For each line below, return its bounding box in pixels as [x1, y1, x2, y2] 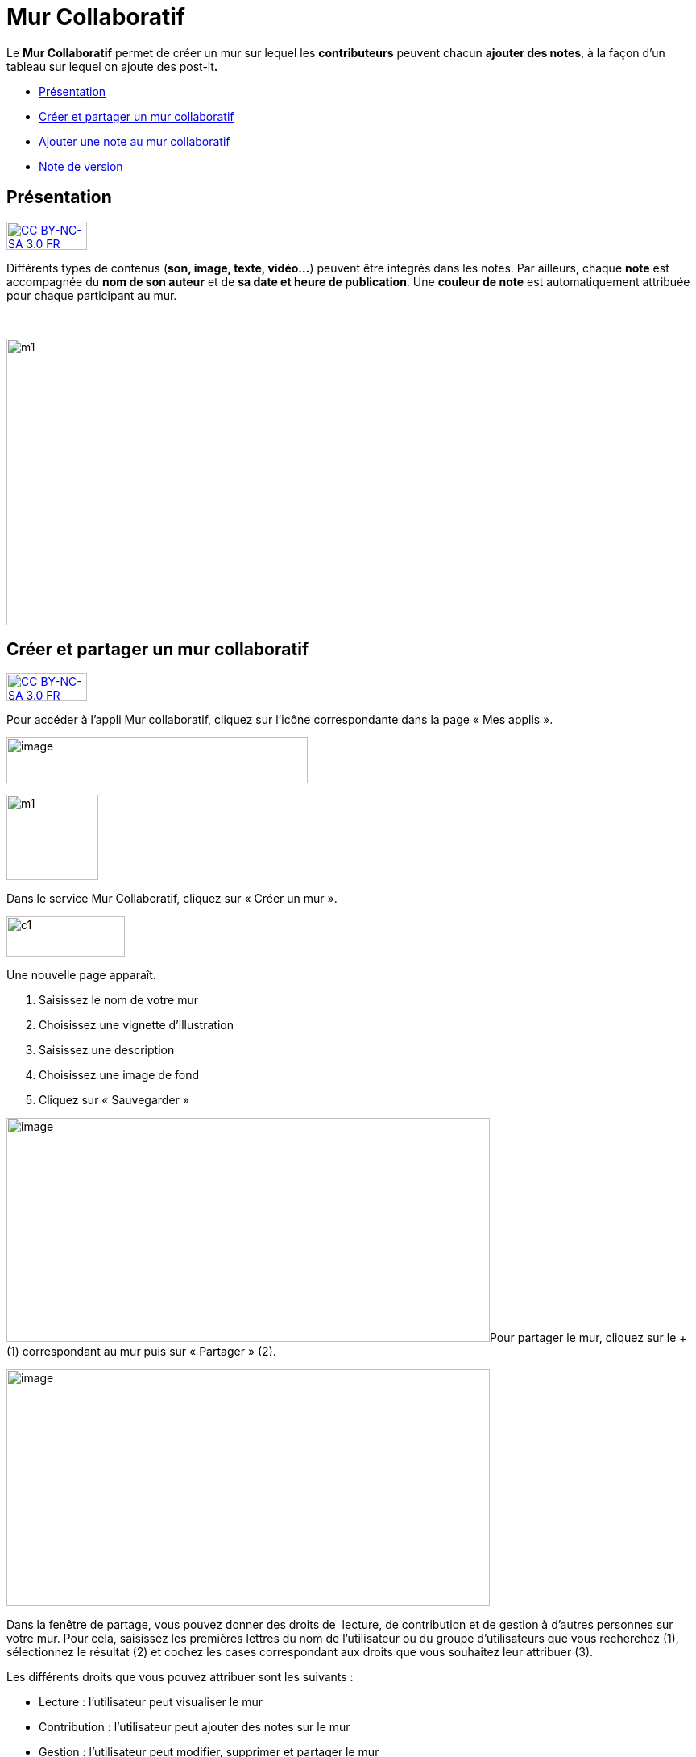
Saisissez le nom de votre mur [39, 993, 198, 1007]
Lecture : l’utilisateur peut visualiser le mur [39, 1695, 263, 1709]
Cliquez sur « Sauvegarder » [39, 1093, 189, 1107]
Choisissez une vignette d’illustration [39, 1018, 234, 1032]
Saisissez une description [39, 1043, 175, 1057]
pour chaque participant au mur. [6, 288, 177, 302]
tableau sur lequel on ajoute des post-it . [6, 59, 218, 73]
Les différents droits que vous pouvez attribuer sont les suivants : [6, 1670, 354, 1684]
